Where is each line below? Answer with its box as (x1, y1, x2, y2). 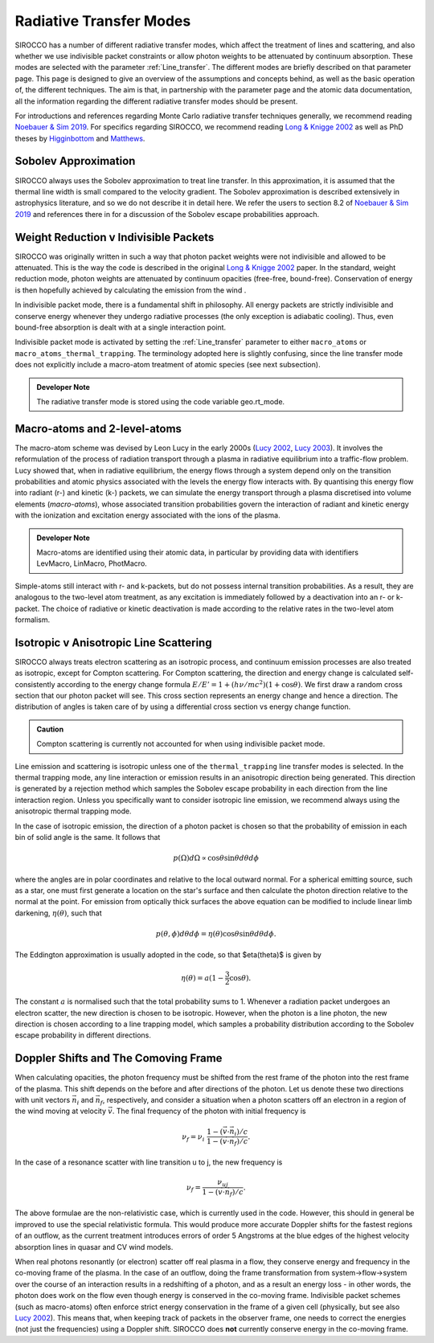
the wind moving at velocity (14, 1106, 107, 1116)
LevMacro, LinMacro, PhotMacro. (36, 559, 148, 568)
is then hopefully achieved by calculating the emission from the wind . (14, 285, 247, 295)
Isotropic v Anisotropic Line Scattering (14, 636, 212, 649)
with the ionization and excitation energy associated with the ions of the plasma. (14, 510, 280, 520)
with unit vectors (14, 1095, 71, 1105)
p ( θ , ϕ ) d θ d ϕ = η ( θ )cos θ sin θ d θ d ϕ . (155, 929, 276, 938)
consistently (14, 679, 55, 689)
